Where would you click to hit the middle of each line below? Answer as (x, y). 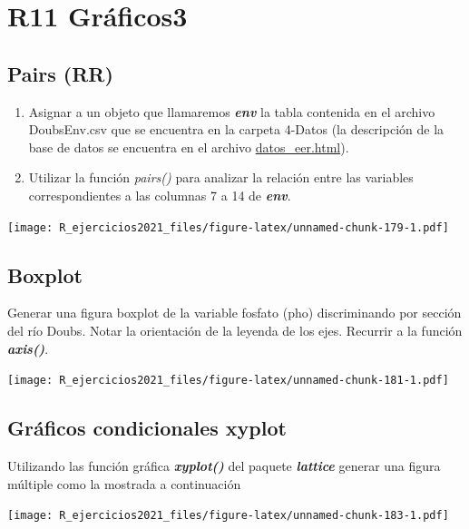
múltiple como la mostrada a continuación (124, 483)
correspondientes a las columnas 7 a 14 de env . (160, 195)
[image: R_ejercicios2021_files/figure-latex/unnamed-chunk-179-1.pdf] (228, 227)
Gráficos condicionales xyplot (147, 428)
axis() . (28, 348)
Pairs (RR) (60, 73)
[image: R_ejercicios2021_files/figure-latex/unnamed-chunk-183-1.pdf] (228, 516)
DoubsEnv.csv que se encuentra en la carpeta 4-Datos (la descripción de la (236, 129)
